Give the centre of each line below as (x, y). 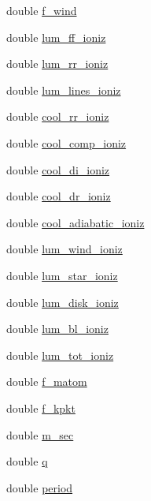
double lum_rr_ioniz (57, 64)
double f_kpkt (41, 408)
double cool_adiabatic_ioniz (75, 222)
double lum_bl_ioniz (57, 329)
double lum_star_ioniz (62, 275)
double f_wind (42, 10)
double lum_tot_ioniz (60, 355)
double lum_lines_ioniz (64, 90)
